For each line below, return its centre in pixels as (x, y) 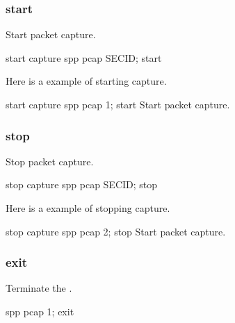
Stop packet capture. (50, 161)
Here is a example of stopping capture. (88, 208)
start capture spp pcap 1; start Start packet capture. (118, 104)
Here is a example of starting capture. (86, 81)
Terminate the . (39, 288)
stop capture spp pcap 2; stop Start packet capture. (116, 231)
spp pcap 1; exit (40, 311)
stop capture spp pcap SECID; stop (82, 184)
